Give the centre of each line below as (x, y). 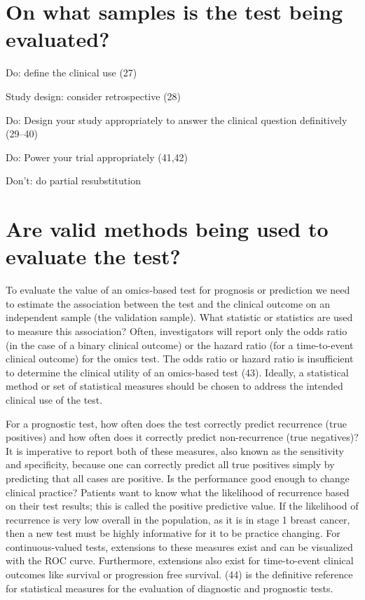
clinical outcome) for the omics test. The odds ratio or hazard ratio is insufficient (180, 359)
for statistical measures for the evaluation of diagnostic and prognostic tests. (170, 588)
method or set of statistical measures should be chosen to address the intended (174, 386)
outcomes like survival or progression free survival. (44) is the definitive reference (179, 574)
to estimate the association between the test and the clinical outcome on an (168, 303)
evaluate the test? (93, 256)
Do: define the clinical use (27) (71, 73)
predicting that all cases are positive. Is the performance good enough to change (178, 478)
